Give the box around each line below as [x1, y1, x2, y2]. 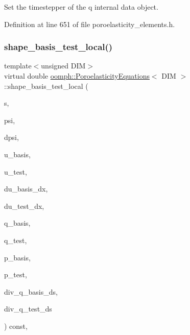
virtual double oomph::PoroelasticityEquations [4, 70, 150, 81]
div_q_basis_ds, [4, 286, 58, 297]
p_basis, [4, 252, 31, 262]
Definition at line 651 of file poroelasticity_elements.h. [4, 18, 175, 29]
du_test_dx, [4, 200, 44, 211]
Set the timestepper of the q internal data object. [4, 2, 158, 12]
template [4, 60, 32, 71]
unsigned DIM [41, 60, 86, 71]
